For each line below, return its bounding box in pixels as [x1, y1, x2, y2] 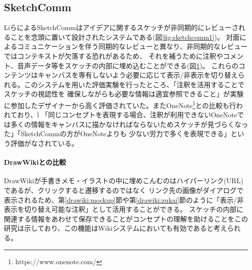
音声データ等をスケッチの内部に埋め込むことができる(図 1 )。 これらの [17, 60, 238, 70]
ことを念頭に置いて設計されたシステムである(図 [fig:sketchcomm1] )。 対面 [10, 32, 240, 42]
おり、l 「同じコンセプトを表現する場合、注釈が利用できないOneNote [17, 110, 237, 120]
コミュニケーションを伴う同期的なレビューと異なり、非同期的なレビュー [17, 41, 248, 51]
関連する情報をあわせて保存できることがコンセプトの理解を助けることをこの [4, 213, 248, 223]
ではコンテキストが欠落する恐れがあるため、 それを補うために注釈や [4, 50, 223, 61]
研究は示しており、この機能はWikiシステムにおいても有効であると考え [4, 223, 227, 233]
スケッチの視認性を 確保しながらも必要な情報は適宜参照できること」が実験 [4, 89, 244, 99]
